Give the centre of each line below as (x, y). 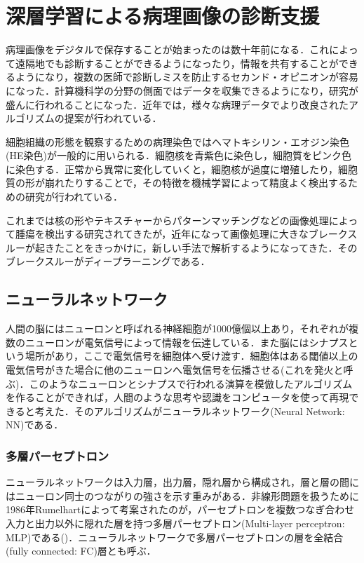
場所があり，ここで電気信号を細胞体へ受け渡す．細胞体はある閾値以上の (191, 356)
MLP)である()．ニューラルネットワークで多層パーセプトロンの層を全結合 (175, 537)
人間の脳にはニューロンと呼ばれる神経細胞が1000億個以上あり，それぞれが (177, 328)
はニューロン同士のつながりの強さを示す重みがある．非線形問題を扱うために (182, 495)
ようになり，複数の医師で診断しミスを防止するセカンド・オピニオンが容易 (187, 77)
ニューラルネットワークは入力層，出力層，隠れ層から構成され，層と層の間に (182, 482)
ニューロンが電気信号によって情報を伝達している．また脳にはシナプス (187, 342)
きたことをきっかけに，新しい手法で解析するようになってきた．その (201, 247)
